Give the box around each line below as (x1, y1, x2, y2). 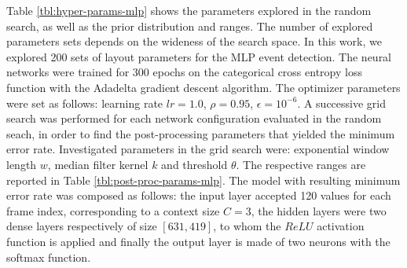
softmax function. (6, 248, 91, 265)
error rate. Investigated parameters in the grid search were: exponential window (6, 141, 390, 157)
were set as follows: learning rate (6, 94, 163, 111)
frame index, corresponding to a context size (6, 202, 220, 218)
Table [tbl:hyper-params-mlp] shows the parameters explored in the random (6, 2, 372, 18)
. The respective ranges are (236, 156, 366, 172)
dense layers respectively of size (6, 218, 157, 234)
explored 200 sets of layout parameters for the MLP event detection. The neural (6, 48, 392, 64)
